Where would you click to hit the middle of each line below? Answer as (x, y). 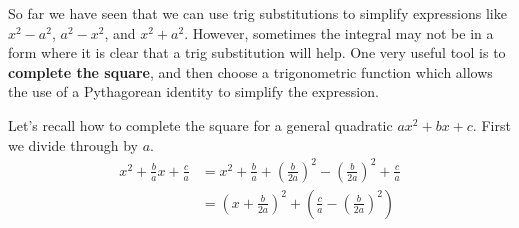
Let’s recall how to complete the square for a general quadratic (200, 124)
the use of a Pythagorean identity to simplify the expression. (193, 91)
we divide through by (73, 144)
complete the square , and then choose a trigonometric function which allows (250, 71)
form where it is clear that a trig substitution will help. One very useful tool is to (257, 52)
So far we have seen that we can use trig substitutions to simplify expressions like (257, 13)
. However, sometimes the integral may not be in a (339, 32)
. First (491, 124)
